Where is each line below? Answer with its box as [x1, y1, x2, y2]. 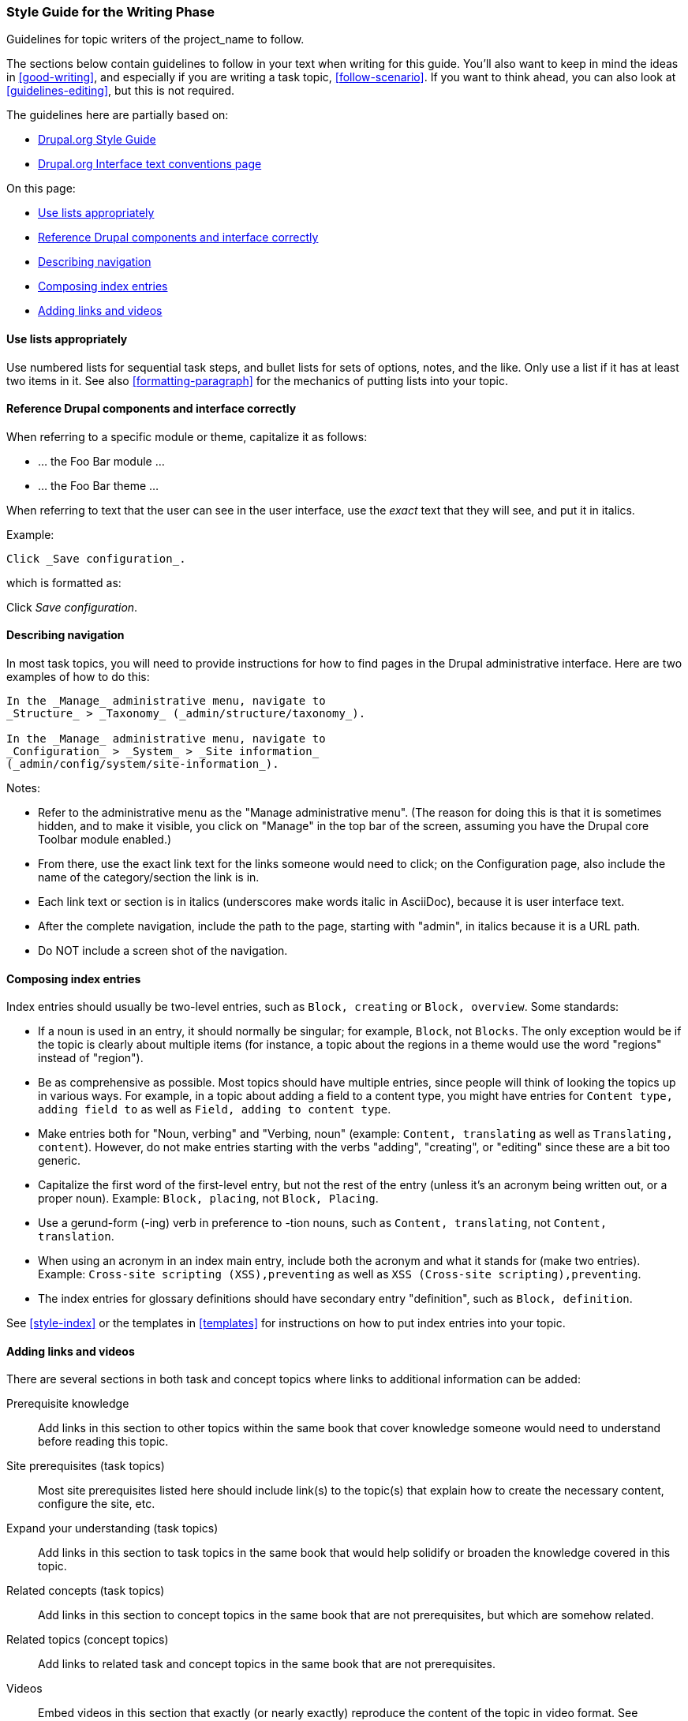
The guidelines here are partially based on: [6, 108, 229, 122]
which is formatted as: [6, 575, 122, 589]
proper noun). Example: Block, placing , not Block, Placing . [38, 1192, 379, 1206]
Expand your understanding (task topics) [6, 1521, 219, 1536]
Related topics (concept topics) [6, 1633, 169, 1647]
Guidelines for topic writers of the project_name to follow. [6, 32, 305, 47]
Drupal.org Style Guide [38, 133, 156, 147]
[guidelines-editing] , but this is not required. [6, 84, 235, 98]
